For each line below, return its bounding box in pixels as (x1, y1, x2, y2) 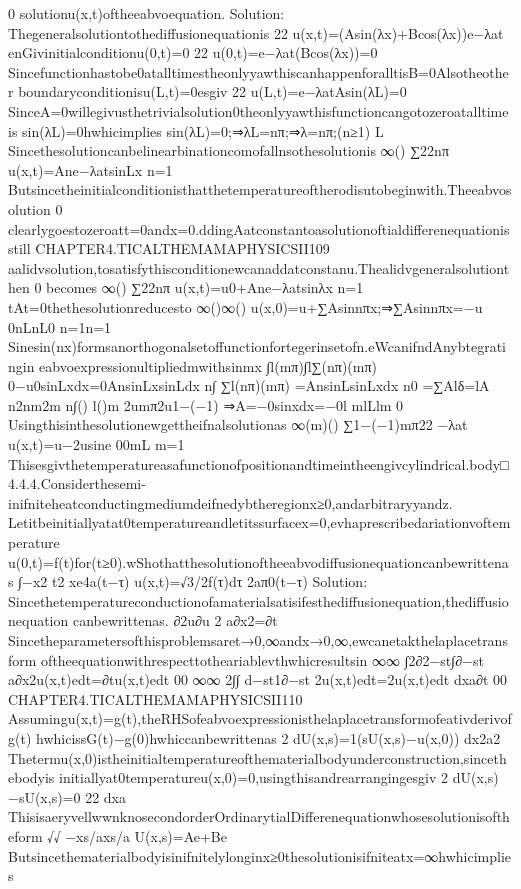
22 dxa (85, 786, 126, 807)
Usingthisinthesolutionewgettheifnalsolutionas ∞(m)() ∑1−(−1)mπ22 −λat (8, 414, 468, 435)
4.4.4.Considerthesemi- (8, 473, 146, 494)
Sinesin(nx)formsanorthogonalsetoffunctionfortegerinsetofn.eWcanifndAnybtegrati (8, 336, 507, 357)
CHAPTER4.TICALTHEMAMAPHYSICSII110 (8, 688, 303, 709)
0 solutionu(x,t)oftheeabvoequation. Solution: (8, 3, 285, 23)
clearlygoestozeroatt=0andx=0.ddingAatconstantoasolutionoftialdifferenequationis (8, 218, 510, 239)
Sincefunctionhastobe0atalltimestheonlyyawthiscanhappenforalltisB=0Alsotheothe (8, 61, 509, 82)
